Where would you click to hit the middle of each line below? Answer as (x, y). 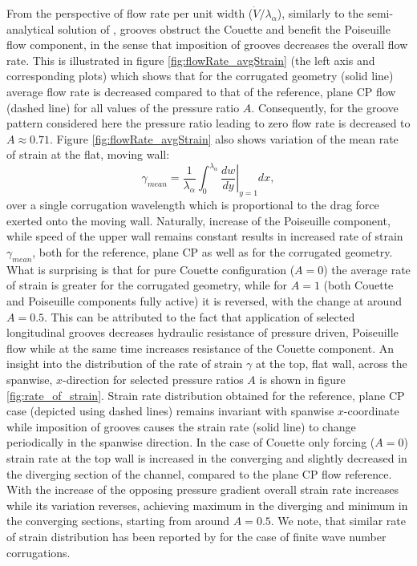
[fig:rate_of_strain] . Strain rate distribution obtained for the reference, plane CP (206, 395)
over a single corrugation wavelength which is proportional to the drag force (193, 205)
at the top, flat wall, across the (331, 364)
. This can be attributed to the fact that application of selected (200, 316)
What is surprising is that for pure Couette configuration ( (151, 269)
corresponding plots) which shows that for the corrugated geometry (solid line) (200, 76)
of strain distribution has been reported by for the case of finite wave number (196, 536)
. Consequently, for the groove (325, 107)
